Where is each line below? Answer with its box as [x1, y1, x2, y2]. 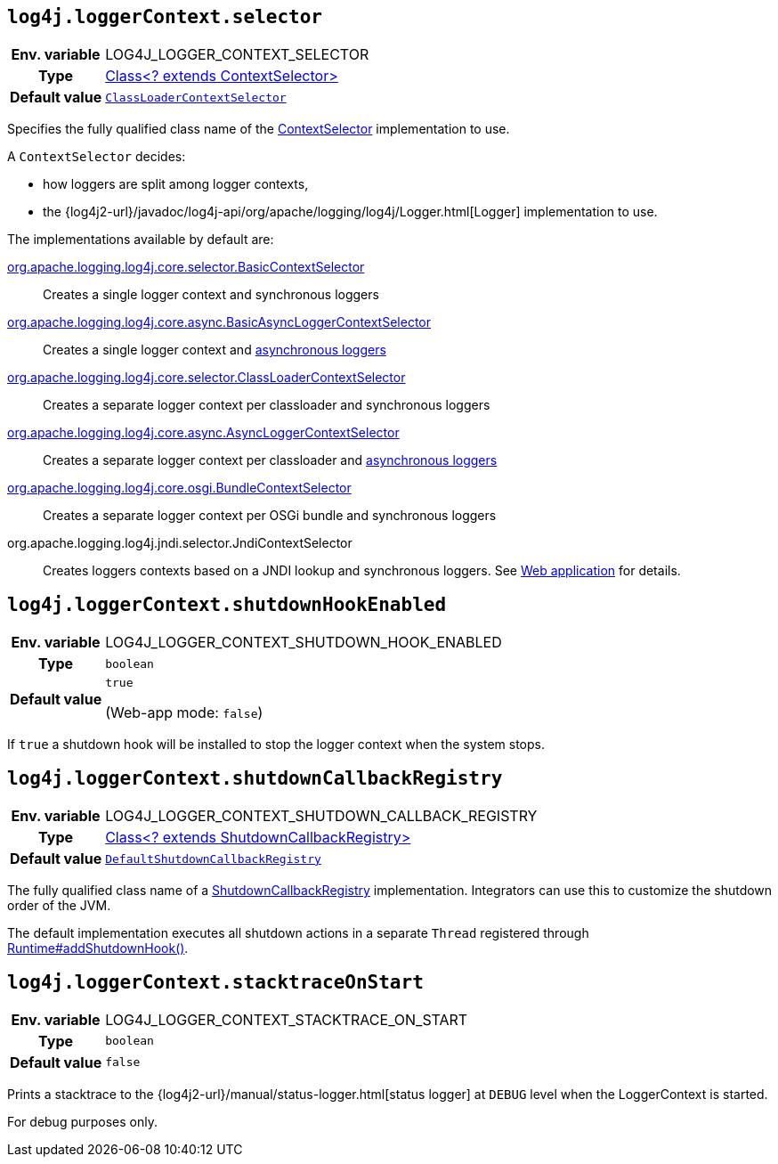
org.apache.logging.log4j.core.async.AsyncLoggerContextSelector [7, 425, 400, 441]
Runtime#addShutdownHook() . [7, 940, 189, 956]
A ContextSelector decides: [7, 149, 186, 165]
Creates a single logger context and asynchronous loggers [43, 342, 386, 358]
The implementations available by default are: [7, 232, 274, 248]
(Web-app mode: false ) [105, 704, 263, 722]
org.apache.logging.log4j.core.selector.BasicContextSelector [7, 259, 365, 275]
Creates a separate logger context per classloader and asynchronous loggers [43, 452, 498, 468]
